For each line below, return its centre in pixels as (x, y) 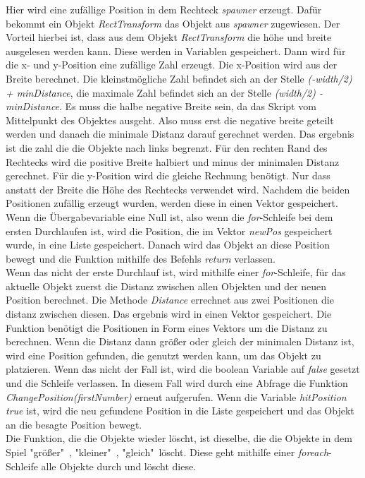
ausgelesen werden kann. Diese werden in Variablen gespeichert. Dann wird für (176, 50)
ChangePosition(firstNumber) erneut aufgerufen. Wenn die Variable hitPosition (176, 396)
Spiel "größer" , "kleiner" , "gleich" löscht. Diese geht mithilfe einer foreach (167, 452)
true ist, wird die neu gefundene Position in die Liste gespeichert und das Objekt (180, 411)
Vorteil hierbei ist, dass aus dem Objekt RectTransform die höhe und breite (169, 37)
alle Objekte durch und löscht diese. (119, 466)
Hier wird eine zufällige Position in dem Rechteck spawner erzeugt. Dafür (164, 9)
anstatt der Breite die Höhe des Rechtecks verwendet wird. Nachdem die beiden (178, 189)
